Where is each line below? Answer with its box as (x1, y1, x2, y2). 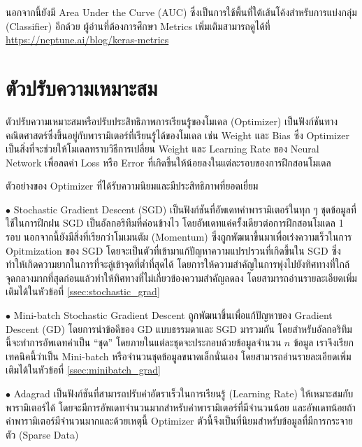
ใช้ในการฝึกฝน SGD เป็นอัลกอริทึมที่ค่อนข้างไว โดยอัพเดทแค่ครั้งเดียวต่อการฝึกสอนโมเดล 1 (6, 215, 344, 230)
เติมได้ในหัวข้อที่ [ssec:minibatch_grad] (6, 362, 161, 377)
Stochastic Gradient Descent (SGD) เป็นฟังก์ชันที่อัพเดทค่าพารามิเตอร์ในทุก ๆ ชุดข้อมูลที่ (13, 201, 356, 216)
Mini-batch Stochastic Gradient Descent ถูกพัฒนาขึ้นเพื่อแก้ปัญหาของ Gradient (13, 308, 333, 322)
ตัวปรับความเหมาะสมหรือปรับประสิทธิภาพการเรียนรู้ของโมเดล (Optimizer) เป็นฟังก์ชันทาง (6, 113, 338, 128)
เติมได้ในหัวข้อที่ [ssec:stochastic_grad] (6, 284, 160, 299)
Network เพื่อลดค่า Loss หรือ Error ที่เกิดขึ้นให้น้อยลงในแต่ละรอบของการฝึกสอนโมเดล (6, 155, 331, 169)
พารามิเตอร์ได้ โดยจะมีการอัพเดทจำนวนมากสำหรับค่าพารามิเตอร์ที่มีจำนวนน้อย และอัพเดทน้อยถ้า (6, 399, 356, 414)
